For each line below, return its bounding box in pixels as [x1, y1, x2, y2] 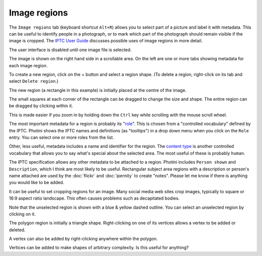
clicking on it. [9, 211, 36, 217]
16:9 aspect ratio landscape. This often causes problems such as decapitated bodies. [9, 195, 180, 201]
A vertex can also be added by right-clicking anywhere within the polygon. [9, 236, 158, 242]
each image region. [9, 62, 48, 68]
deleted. [9, 227, 26, 233]
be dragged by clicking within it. [9, 103, 73, 109]
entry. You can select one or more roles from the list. [9, 134, 114, 141]
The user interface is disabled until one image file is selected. [9, 47, 132, 53]
